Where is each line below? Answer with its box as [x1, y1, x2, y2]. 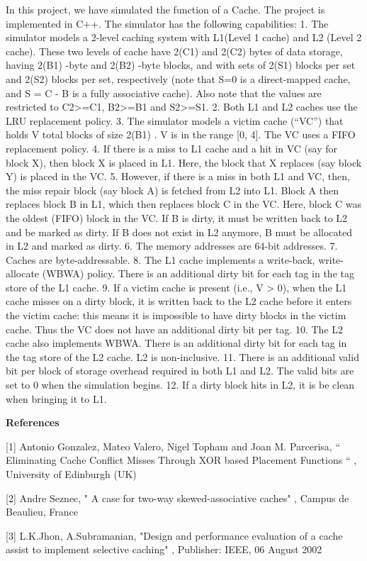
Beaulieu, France [6, 504, 78, 519]
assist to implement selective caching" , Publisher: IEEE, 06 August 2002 [6, 542, 322, 557]
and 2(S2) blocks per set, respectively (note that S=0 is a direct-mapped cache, [6, 71, 351, 86]
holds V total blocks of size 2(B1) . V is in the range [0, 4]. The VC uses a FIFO [6, 127, 356, 142]
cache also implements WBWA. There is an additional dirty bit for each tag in [6, 335, 347, 350]
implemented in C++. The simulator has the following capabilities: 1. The [6, 16, 329, 30]
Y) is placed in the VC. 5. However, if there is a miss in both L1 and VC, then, [6, 169, 350, 184]
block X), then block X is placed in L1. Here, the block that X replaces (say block [6, 155, 362, 170]
